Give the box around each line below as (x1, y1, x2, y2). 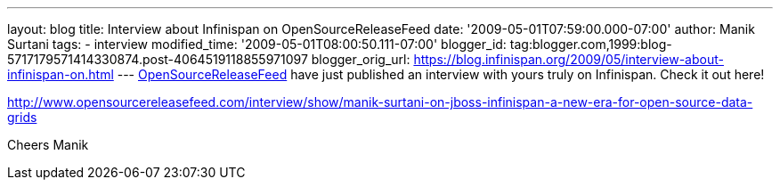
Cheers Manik (7, 137, 89, 152)
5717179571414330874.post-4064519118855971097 (7, 52, 308, 67)
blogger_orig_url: (311, 52, 410, 67)
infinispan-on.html (7, 67, 114, 82)
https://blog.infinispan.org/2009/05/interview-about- (413, 52, 724, 67)
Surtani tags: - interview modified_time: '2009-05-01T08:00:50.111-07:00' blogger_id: (7, 37, 507, 52)
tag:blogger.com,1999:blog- (509, 37, 672, 52)
